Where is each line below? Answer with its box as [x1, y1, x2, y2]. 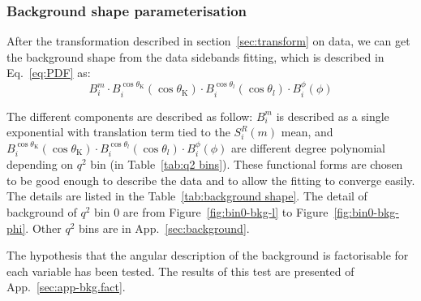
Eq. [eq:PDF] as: [6, 64, 91, 81]
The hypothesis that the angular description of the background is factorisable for [6, 247, 409, 264]
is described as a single [276, 107, 389, 124]
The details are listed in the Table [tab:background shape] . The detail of [6, 187, 367, 204]
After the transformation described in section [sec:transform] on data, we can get [6, 32, 410, 49]
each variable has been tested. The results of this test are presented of [6, 262, 354, 279]
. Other [25, 219, 62, 236]
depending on [6, 156, 74, 173]
